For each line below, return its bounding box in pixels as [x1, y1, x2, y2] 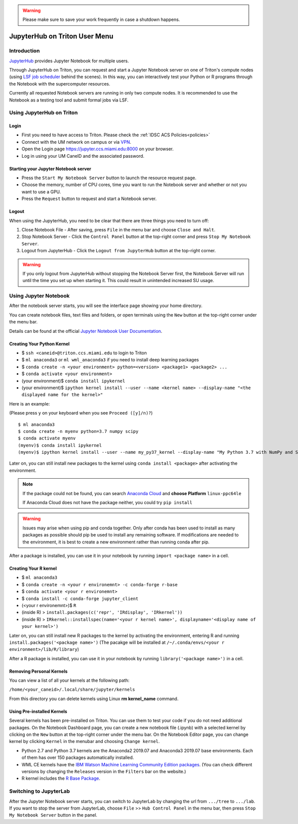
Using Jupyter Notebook [9, 293, 70, 300]
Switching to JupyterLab [9, 788, 70, 795]
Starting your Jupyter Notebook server [9, 166, 91, 172]
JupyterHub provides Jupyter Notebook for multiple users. [9, 58, 129, 64]
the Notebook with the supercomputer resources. [9, 81, 110, 87]
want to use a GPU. [21, 189, 61, 195]
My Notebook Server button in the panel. [9, 812, 98, 818]
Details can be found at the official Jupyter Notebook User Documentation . [9, 328, 162, 334]
